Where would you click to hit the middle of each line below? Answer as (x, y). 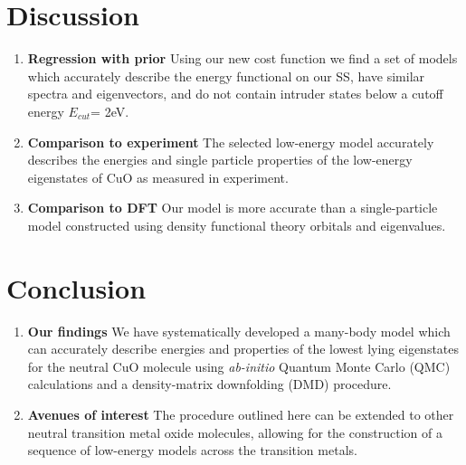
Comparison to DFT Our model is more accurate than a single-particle (233, 208)
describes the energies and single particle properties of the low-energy (220, 160)
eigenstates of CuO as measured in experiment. (158, 177)
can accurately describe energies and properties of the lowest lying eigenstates (243, 349)
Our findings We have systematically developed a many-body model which (239, 331)
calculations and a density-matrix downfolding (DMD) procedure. (209, 384)
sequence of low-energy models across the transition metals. (192, 450)
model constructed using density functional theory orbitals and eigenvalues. (237, 225)
